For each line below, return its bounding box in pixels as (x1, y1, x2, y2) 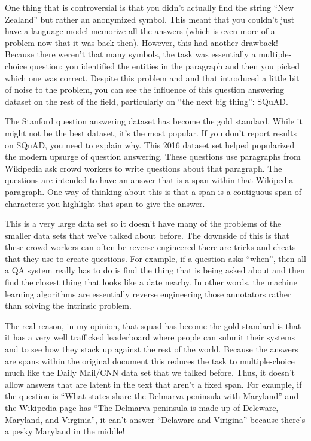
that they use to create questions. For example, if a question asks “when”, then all (5, 252, 306, 264)
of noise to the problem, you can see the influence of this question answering (5, 83, 285, 96)
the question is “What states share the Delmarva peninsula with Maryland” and (5, 390, 299, 402)
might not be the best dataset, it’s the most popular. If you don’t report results (5, 126, 297, 139)
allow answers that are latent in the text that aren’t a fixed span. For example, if (5, 378, 302, 390)
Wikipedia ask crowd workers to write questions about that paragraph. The (5, 162, 282, 174)
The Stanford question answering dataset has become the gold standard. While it (5, 115, 303, 127)
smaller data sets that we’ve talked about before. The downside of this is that (5, 229, 289, 241)
